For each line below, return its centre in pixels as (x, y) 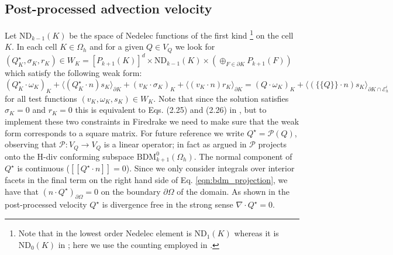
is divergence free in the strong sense (168, 204)
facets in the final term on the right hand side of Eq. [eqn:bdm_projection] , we (146, 180)
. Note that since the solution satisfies (221, 98)
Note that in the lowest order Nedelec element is (105, 233)
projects (272, 144)
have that (22, 191)
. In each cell (34, 46)
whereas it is (256, 233)
